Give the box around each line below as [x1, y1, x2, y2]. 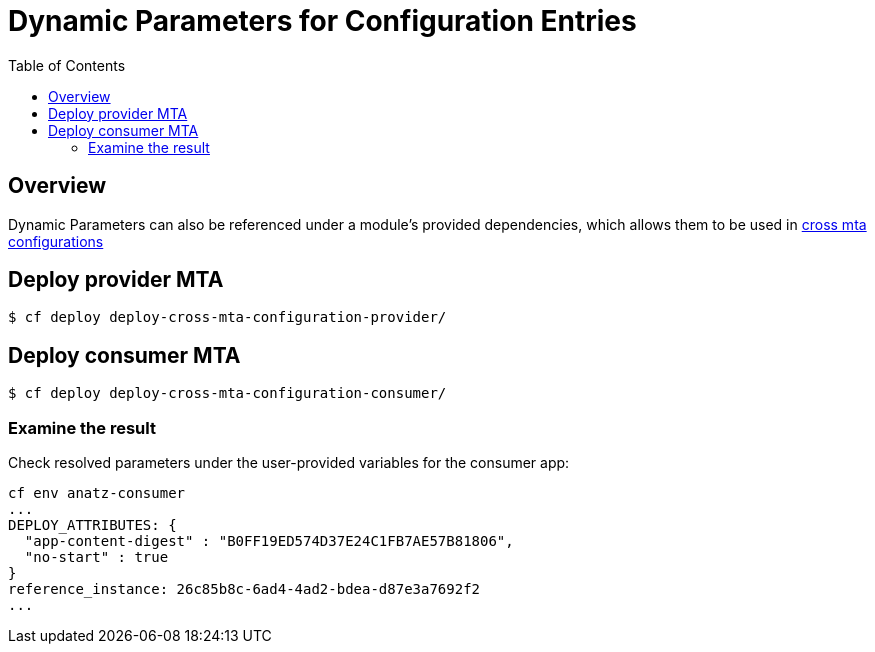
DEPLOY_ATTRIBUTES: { [8, 517, 177, 534]
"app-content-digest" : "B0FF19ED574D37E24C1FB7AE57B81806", [24, 533, 514, 550]
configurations [8, 232, 104, 250]
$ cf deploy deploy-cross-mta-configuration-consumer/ [8, 385, 447, 402]
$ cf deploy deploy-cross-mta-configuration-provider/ [8, 309, 447, 326]
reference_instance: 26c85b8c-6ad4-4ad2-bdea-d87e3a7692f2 [8, 581, 481, 598]
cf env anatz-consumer [8, 485, 186, 502]
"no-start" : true [24, 549, 169, 566]
